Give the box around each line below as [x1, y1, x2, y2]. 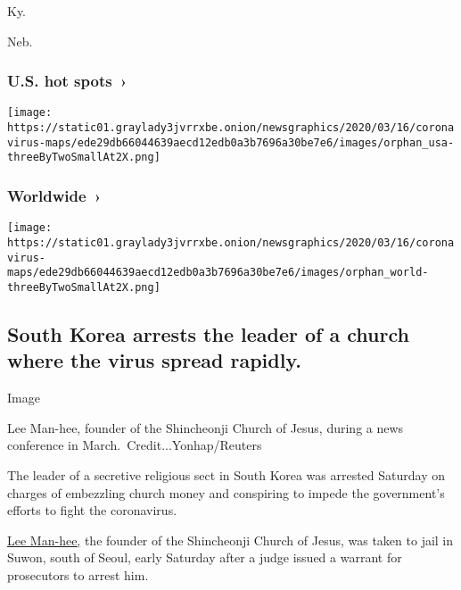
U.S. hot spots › [7, 70, 128, 92]
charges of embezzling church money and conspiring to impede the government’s [7, 483, 445, 502]
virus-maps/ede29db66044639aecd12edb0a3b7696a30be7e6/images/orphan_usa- [7, 136, 455, 149]
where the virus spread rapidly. [7, 346, 301, 374]
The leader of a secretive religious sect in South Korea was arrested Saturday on [7, 465, 446, 484]
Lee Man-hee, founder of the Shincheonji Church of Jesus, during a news [7, 418, 404, 436]
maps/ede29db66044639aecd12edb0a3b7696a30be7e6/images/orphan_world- [7, 266, 429, 279]
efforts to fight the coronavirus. [7, 501, 177, 519]
